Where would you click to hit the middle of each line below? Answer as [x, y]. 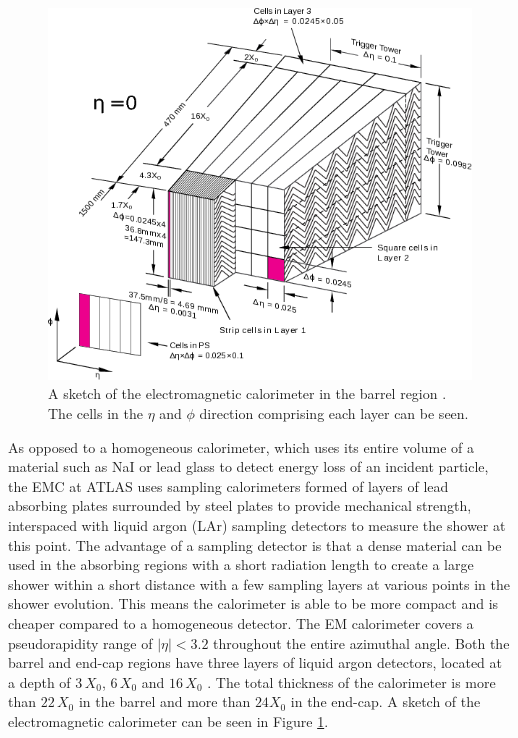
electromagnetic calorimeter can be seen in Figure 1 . [168, 720]
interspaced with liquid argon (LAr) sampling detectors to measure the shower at [257, 525]
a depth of [39, 681]
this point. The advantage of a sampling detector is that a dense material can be [255, 544]
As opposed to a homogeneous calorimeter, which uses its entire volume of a [241, 446]
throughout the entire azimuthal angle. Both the [361, 642]
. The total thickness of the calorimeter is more [351, 681]
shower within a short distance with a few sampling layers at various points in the [259, 583]
